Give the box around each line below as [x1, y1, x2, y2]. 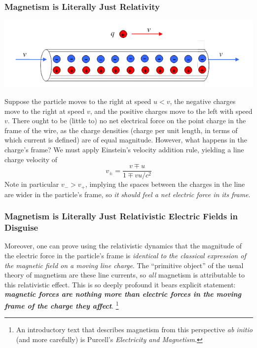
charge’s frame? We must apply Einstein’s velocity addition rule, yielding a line [4, 144, 244, 154]
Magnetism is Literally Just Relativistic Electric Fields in [4, 210, 238, 222]
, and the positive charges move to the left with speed [90, 105, 253, 116]
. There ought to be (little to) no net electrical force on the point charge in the [7, 115, 246, 126]
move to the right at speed [4, 105, 85, 116]
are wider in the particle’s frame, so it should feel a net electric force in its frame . [4, 189, 251, 199]
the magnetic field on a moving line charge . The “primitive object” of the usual [4, 260, 244, 270]
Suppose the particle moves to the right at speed [4, 96, 151, 106]
